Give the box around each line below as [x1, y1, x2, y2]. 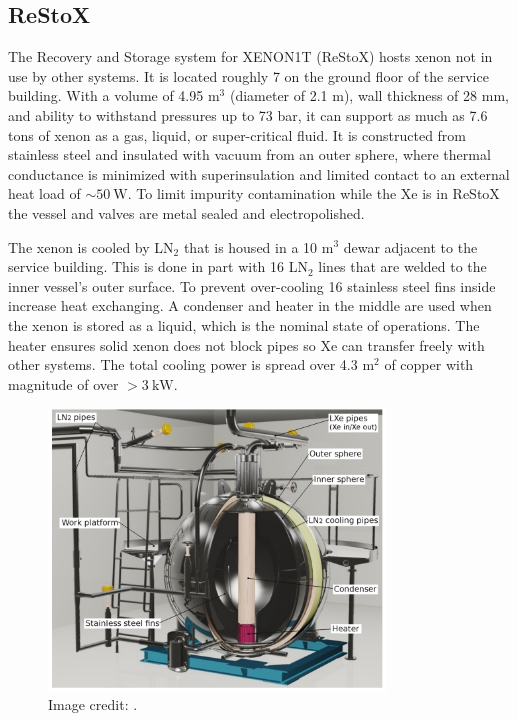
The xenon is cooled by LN [8, 236, 174, 257]
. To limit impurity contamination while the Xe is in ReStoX [127, 183, 500, 204]
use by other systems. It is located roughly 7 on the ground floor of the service [8, 65, 489, 86]
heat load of [8, 183, 81, 204]
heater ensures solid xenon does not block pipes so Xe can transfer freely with [8, 334, 485, 355]
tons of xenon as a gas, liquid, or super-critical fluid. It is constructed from [8, 124, 467, 145]
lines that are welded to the [318, 256, 487, 277]
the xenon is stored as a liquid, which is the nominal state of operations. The [8, 314, 480, 335]
